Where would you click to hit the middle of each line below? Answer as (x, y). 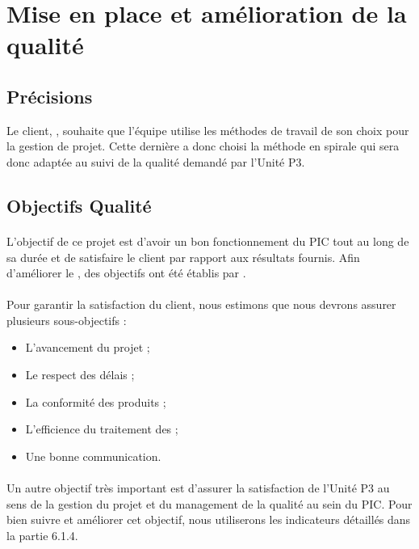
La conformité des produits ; (96, 401)
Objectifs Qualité (79, 205)
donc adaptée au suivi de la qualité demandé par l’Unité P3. (156, 161)
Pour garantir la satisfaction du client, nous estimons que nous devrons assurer (201, 304)
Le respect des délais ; (80, 375)
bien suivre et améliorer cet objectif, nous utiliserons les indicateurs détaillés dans (209, 519)
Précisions (50, 96)
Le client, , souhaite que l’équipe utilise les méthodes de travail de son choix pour (208, 130)
